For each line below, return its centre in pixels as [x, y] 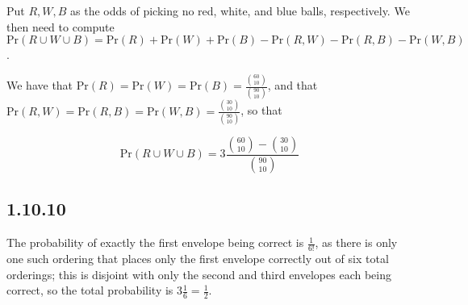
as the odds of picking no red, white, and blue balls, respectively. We [240, 10]
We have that [40, 85]
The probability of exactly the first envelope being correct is [155, 242]
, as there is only [356, 242]
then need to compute [61, 26]
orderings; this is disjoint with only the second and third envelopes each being [199, 274]
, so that [261, 110]
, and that [292, 85]
